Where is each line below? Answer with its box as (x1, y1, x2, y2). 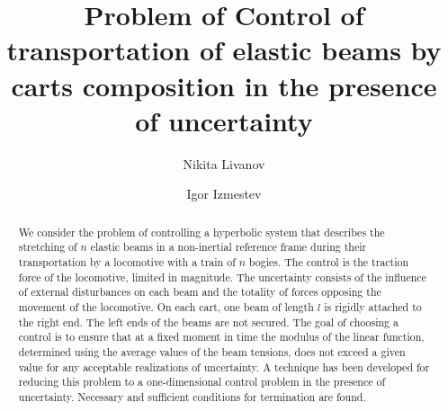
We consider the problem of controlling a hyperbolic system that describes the (18, 224, 385, 239)
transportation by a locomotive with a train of (18, 254, 236, 269)
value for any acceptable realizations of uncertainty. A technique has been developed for (18, 359, 430, 374)
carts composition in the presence (11, 67, 437, 103)
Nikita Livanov (183, 154, 265, 173)
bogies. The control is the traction (248, 254, 409, 269)
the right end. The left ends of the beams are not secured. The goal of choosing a (18, 314, 399, 329)
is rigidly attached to (324, 299, 422, 314)
